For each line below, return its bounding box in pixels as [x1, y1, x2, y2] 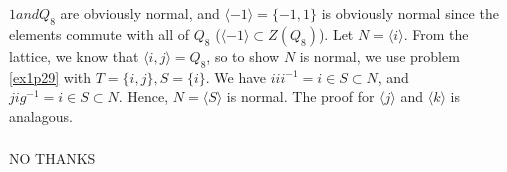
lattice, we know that [9, 45, 139, 66]
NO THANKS [9, 148, 96, 169]
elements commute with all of [9, 23, 190, 44]
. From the [403, 23, 469, 44]
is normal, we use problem [299, 45, 460, 66]
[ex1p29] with [9, 66, 92, 87]
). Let [318, 23, 354, 44]
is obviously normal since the [321, 2, 499, 23]
